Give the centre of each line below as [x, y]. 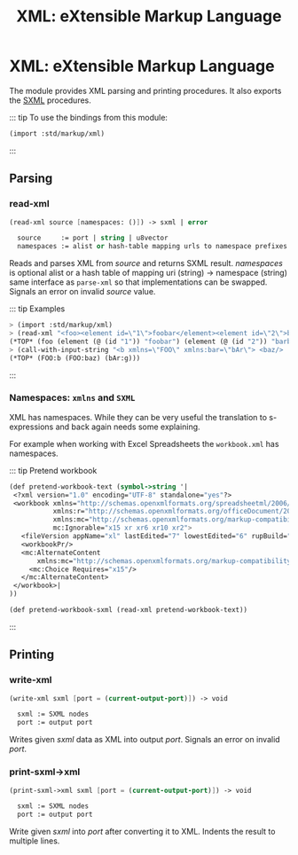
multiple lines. [35, 841]
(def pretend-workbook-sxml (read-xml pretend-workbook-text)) [129, 610]
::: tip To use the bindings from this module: [89, 117]
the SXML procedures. [50, 100]
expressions [31, 427]
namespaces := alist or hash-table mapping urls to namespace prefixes [153, 247]
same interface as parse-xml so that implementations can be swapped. [138, 282]
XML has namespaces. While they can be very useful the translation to [138, 417]
